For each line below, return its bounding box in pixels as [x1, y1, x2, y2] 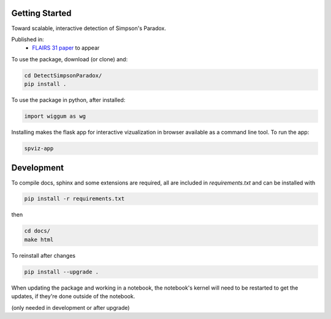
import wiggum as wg [24, 113, 86, 120]
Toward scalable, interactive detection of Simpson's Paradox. [11, 25, 167, 32]
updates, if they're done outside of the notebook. [11, 293, 135, 300]
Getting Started [11, 8, 72, 18]
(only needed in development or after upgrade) [11, 304, 130, 311]
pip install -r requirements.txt [24, 195, 125, 202]
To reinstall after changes [11, 252, 76, 259]
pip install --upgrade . [24, 268, 99, 275]
